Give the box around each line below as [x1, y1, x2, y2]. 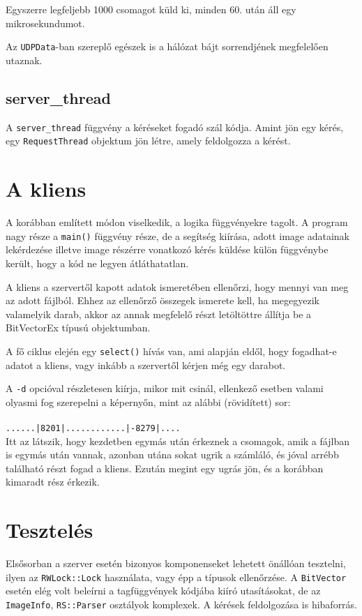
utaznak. [6, 52, 43, 67]
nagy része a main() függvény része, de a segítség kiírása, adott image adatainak [6, 228, 349, 243]
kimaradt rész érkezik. [6, 474, 100, 489]
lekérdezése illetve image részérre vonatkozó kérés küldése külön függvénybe [6, 242, 329, 257]
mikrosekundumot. [6, 15, 85, 30]
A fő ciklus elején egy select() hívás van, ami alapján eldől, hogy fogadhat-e [6, 343, 337, 358]
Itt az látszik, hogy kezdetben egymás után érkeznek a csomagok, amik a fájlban [6, 433, 349, 448]
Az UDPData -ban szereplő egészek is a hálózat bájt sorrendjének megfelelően [6, 39, 329, 54]
